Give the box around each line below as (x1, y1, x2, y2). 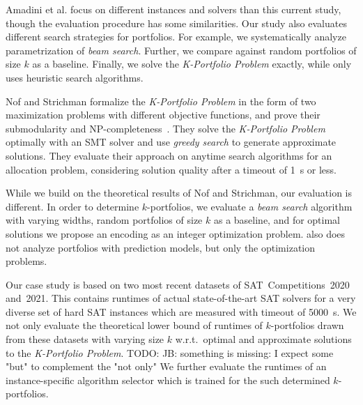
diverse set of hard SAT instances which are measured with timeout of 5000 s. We (6, 304, 357, 319)
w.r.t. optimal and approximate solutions (175, 332, 352, 346)
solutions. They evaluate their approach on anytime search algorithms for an (6, 148, 332, 162)
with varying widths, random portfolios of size (6, 213, 203, 227)
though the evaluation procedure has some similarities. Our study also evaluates (6, 15, 347, 30)
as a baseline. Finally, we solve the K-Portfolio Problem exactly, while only (32, 56, 352, 71)
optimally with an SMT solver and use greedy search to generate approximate (6, 135, 337, 149)
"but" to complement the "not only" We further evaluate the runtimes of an (6, 359, 327, 374)
